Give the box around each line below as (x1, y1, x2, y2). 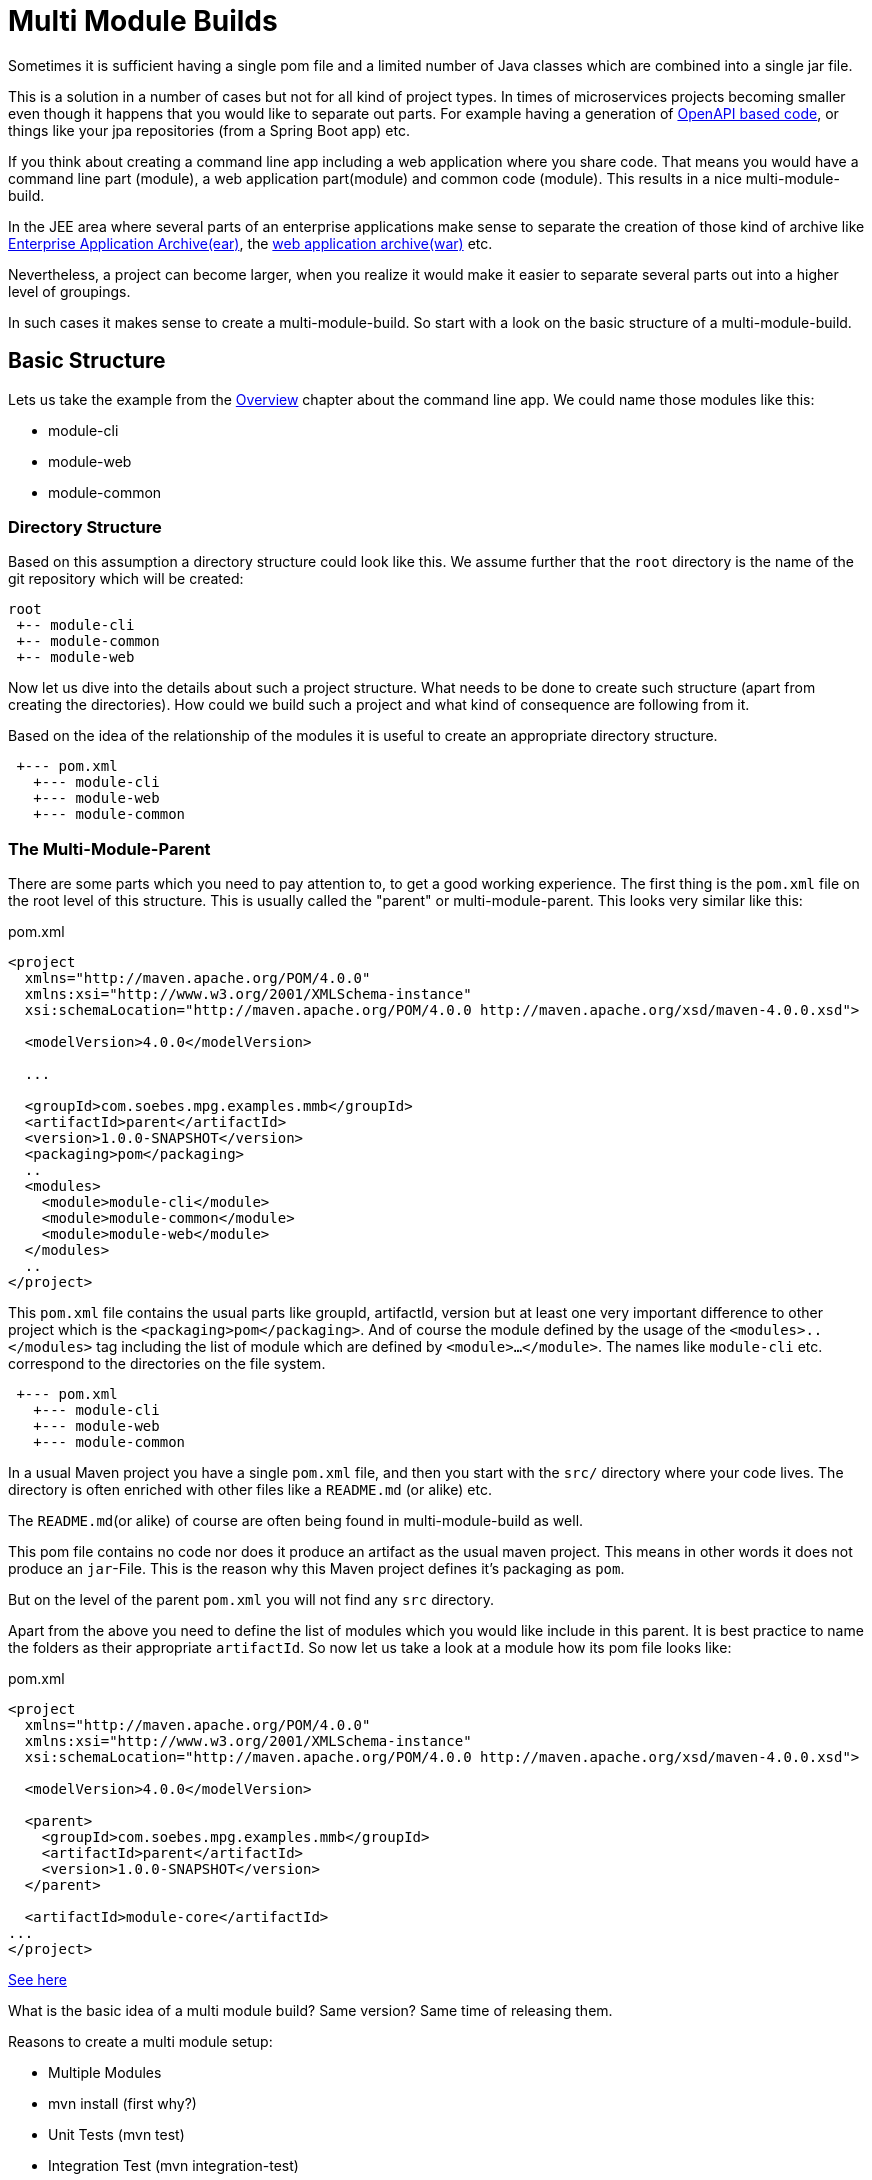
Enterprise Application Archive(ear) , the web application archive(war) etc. (8, 234, 493, 252)
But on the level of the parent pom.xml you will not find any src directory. (8, 1591, 494, 1609)
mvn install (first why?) (48, 2095, 197, 2113)
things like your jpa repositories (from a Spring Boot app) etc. (8, 121, 410, 139)
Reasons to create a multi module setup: (8, 2033, 273, 2051)
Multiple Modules (48, 2064, 162, 2082)
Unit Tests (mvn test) (48, 2126, 185, 2144)
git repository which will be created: (8, 570, 244, 588)
